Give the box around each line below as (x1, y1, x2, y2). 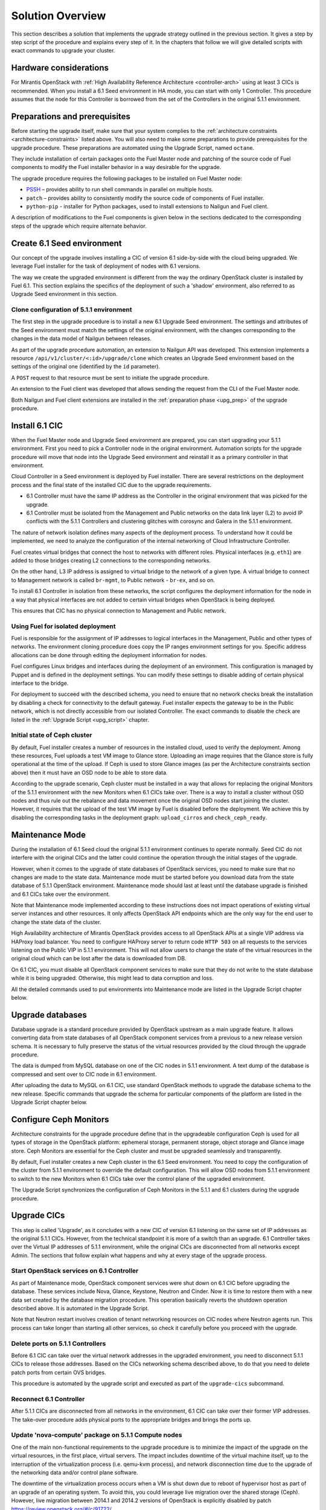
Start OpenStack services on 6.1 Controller (11, 1267, 139, 1275)
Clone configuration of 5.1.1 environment (11, 306, 132, 314)
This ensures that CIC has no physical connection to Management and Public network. (11, 607, 226, 614)
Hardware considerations (11, 63, 109, 73)
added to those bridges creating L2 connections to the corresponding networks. (11, 556, 211, 564)
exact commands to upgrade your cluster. (11, 47, 115, 54)
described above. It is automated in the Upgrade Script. (11, 1305, 149, 1312)
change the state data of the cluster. (11, 918, 101, 925)
